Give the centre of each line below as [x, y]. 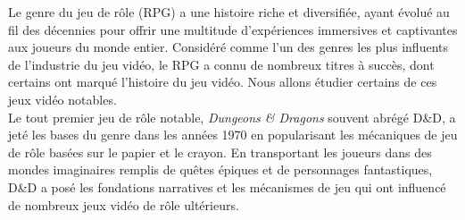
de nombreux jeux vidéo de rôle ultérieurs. [124, 204]
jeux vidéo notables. [62, 99]
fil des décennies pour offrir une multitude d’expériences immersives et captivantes [233, 29]
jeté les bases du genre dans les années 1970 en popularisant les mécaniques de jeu [233, 135]
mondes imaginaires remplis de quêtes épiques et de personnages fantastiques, [220, 169]
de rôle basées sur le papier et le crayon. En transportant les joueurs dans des [220, 152]
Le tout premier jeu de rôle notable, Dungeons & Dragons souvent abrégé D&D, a [232, 117]
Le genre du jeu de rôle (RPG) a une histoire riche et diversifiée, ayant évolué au [229, 12]
